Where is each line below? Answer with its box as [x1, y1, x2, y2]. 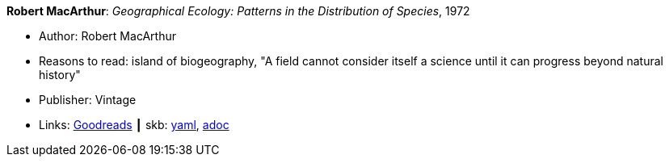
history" [39, 68, 81, 81]
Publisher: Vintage [39, 93, 137, 107]
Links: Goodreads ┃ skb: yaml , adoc [39, 118, 229, 132]
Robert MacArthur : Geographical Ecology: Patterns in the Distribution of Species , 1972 [6, 4, 470, 18]
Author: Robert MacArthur [39, 29, 176, 43]
